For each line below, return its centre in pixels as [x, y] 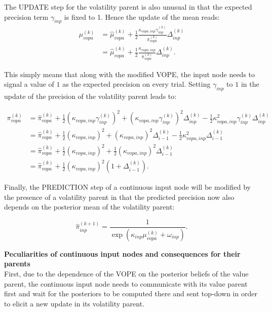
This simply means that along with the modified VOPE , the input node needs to [130, 74]
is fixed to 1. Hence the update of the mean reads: [142, 16]
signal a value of [29, 84]
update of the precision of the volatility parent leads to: [90, 96]
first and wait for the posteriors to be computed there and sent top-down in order [131, 293]
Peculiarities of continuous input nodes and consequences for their [122, 253]
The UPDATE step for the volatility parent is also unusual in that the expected [128, 7]
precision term [26, 16]
